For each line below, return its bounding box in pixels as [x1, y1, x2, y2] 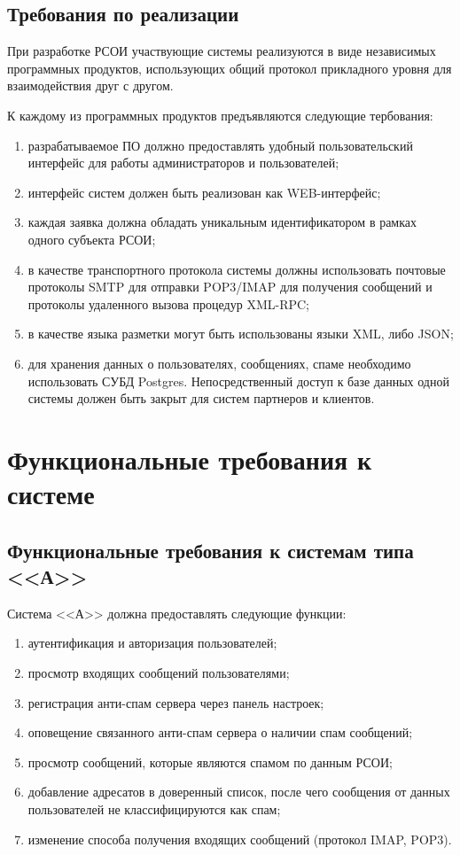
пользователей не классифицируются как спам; [27, 800, 281, 819]
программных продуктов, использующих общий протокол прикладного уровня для [7, 58, 452, 77]
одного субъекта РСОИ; [27, 229, 156, 248]
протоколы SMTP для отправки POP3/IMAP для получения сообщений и [27, 277, 433, 296]
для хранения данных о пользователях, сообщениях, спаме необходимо [27, 354, 411, 372]
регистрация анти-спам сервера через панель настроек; [27, 693, 324, 711]
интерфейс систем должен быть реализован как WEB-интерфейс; [27, 183, 381, 201]
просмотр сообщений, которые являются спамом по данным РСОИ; [27, 752, 393, 771]
